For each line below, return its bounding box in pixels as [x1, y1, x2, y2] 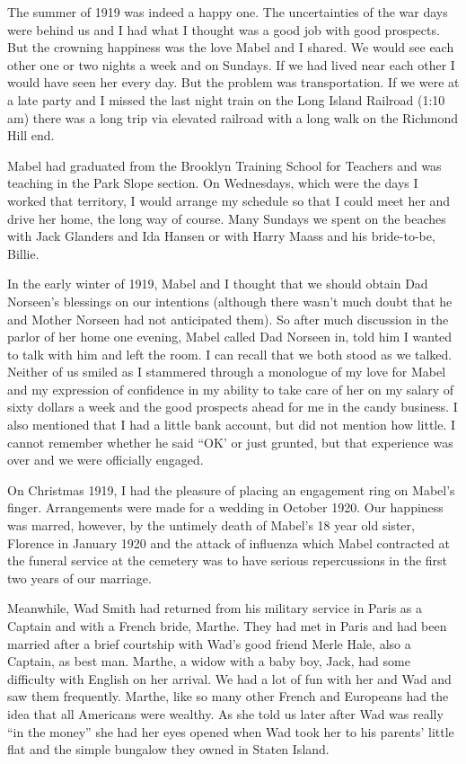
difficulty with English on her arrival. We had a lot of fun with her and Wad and [7, 669, 452, 688]
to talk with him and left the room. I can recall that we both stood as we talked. [7, 344, 453, 363]
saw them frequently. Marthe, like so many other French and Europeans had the [7, 687, 449, 706]
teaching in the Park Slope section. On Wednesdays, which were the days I [7, 173, 418, 192]
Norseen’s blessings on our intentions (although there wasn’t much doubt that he [7, 291, 453, 310]
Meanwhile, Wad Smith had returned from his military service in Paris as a [7, 599, 422, 617]
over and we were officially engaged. [7, 450, 204, 469]
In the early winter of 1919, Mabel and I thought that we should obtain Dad [7, 274, 428, 293]
